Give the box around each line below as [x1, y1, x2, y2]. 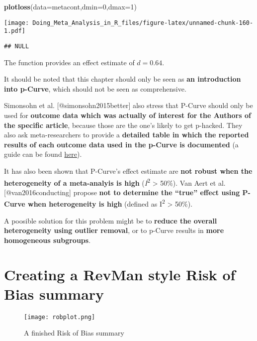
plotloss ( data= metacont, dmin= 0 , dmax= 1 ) [4, 1, 137, 11]
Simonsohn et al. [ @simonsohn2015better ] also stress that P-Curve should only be [4, 100, 253, 111]
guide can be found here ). [4, 149, 82, 159]
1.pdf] [4, 27, 25, 35]
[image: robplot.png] [24, 313, 95, 321]
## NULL [4, 42, 29, 50]
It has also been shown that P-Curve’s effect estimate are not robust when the [4, 165, 253, 176]
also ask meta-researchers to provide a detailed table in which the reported [4, 129, 249, 140]
